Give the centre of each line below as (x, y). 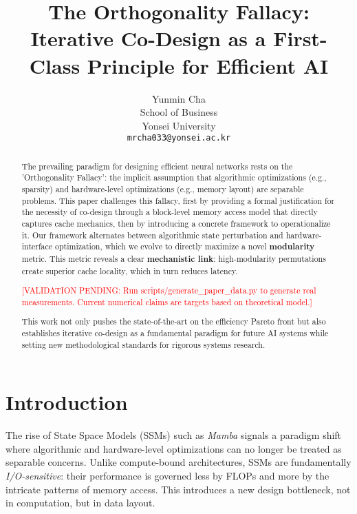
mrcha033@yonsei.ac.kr (179, 138)
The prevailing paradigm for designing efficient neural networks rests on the (157, 166)
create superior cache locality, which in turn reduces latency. (130, 270)
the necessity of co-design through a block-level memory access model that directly (170, 212)
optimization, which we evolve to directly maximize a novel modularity (185, 247)
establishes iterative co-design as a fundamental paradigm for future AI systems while (175, 333)
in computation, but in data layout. (80, 503)
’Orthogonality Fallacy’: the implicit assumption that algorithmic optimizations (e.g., (174, 177)
